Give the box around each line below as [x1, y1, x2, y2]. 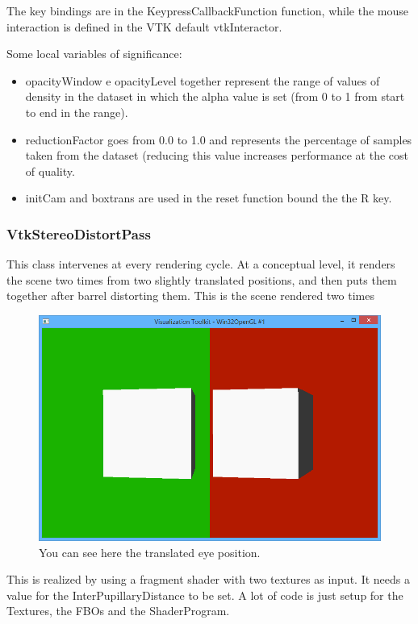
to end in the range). [25, 103, 128, 120]
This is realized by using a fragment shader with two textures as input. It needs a [6, 571, 410, 588]
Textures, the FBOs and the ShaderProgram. [6, 602, 230, 619]
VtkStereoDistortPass [6, 223, 151, 243]
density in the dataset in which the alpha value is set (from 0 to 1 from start [25, 88, 405, 105]
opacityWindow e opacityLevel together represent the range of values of [25, 72, 380, 89]
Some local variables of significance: [6, 45, 182, 62]
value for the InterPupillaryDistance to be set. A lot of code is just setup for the [6, 586, 403, 603]
